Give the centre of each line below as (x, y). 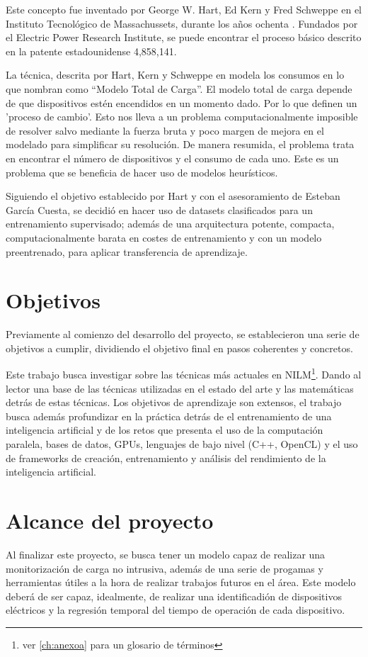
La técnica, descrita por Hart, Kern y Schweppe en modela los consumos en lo (175, 75)
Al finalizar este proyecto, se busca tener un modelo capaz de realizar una (166, 554)
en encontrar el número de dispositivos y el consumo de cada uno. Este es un (172, 158)
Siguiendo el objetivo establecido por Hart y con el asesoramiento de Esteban (173, 196)
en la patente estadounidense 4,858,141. (91, 51)
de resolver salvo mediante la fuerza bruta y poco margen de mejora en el (165, 130)
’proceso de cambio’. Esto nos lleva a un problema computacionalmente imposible (182, 117)
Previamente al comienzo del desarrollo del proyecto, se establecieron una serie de (183, 334)
